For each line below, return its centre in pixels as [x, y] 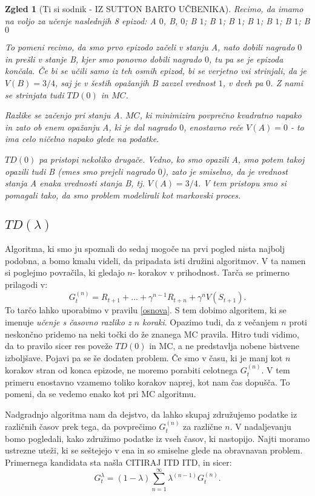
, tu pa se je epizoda [246, 59]
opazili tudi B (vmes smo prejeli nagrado [80, 171]
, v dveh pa [243, 82]
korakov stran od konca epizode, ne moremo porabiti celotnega [121, 370]
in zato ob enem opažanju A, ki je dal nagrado [91, 127]
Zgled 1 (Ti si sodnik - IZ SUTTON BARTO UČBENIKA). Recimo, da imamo [154, 8]
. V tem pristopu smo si [242, 183]
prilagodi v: [26, 284]
